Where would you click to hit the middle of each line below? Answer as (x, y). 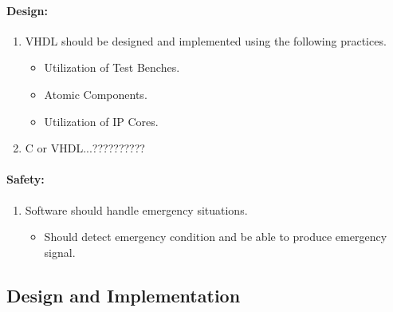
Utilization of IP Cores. (101, 121)
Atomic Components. (96, 94)
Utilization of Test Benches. (112, 67)
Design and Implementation (124, 295)
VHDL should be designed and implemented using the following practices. (206, 40)
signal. (60, 252)
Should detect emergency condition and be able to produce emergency (216, 237)
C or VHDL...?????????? (85, 148)
